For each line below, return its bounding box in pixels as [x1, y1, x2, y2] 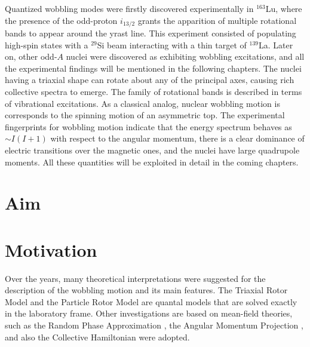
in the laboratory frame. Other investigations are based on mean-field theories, [5, 307, 293, 320]
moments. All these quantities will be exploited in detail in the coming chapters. [5, 155, 299, 168]
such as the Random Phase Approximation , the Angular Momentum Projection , [5, 319, 303, 331]
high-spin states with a [5, 38, 88, 51]
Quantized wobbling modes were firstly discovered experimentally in [5, 2, 254, 14]
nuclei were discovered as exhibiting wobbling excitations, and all [66, 50, 305, 63]
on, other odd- [5, 50, 57, 63]
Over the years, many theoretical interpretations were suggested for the [5, 272, 266, 284]
